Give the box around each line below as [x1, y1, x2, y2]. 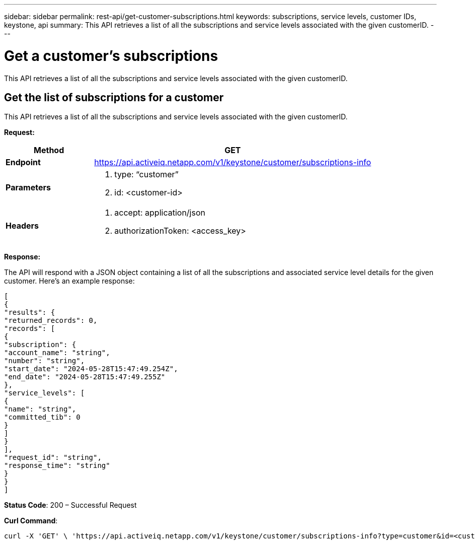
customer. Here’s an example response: [4, 277, 135, 286]
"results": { [4, 308, 55, 317]
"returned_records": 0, [4, 316, 98, 325]
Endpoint [6, 157, 41, 168]
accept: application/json [114, 208, 205, 218]
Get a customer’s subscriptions [4, 47, 218, 64]
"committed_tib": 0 [4, 413, 81, 422]
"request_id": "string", [4, 453, 102, 462]
